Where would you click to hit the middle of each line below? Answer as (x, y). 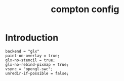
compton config (85, 9)
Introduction (32, 38)
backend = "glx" (22, 51)
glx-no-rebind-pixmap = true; (37, 64)
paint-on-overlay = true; (32, 56)
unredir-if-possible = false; (37, 73)
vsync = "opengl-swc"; (29, 69)
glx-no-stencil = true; (30, 60)
